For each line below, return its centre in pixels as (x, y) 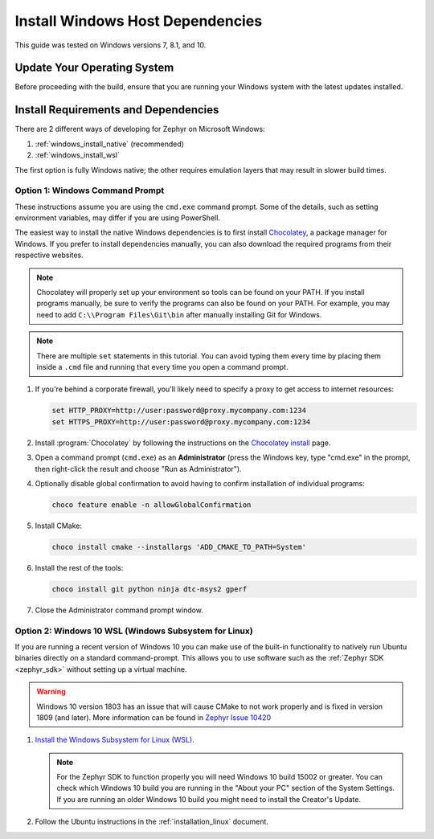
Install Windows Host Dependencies (139, 21)
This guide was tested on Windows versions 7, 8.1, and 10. (111, 45)
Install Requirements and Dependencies (117, 110)
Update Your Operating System (94, 68)
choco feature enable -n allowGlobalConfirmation (151, 505)
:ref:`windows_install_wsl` (77, 155)
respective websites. (49, 255)
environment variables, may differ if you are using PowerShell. (118, 218)
